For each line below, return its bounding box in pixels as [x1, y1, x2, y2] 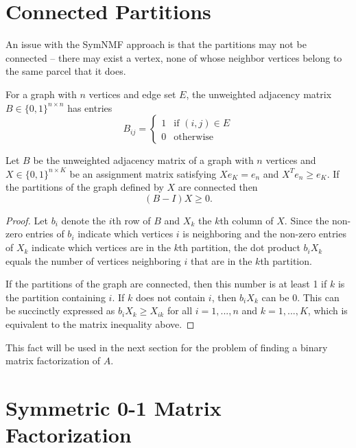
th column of [219, 213, 274, 227]
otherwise [174, 132, 214, 143]
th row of [112, 213, 151, 227]
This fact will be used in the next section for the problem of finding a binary [5, 340, 328, 354]
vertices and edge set [88, 86, 176, 101]
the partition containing [5, 290, 106, 304]
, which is [307, 303, 348, 318]
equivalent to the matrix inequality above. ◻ [5, 317, 195, 331]
